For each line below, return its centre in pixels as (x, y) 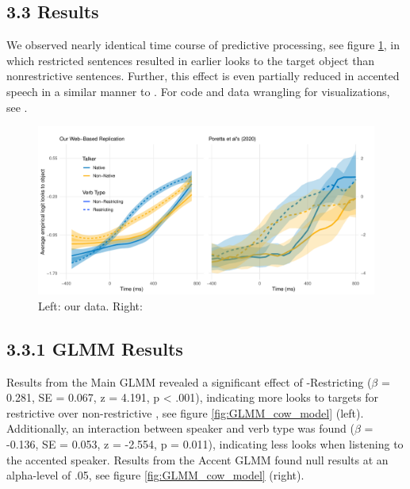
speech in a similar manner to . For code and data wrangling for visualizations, (198, 91)
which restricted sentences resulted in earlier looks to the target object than (191, 60)
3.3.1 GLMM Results (95, 348)
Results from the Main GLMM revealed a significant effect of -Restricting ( (189, 381)
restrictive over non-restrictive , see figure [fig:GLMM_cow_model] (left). (185, 412)
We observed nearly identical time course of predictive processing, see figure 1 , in (203, 45)
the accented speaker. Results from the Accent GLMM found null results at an (197, 459)
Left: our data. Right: (90, 305)
